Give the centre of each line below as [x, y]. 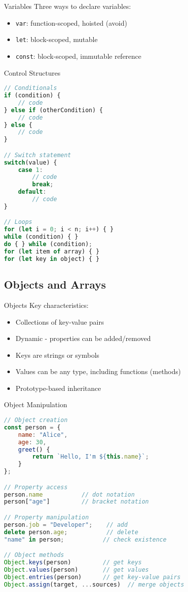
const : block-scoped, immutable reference [78, 56]
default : [32, 192]
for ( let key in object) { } [52, 259]
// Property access [36, 487]
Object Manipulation [36, 404]
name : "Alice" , [43, 435]
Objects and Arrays [55, 284]
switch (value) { [31, 162]
